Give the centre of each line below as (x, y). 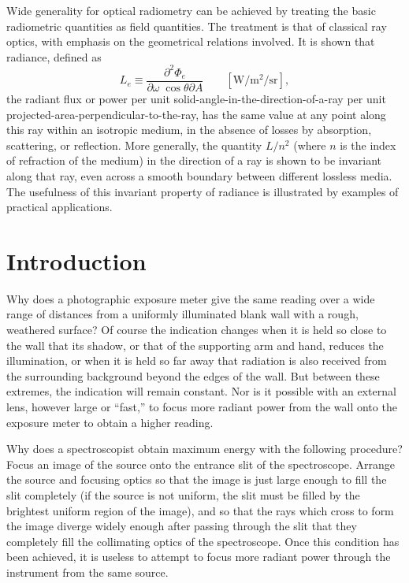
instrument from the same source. (87, 572)
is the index (368, 145)
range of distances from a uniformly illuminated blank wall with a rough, (182, 314)
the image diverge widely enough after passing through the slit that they (182, 526)
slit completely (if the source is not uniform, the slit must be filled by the (183, 494)
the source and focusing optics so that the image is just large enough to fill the (197, 479)
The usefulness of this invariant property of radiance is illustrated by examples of (203, 191)
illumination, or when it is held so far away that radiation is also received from (197, 360)
